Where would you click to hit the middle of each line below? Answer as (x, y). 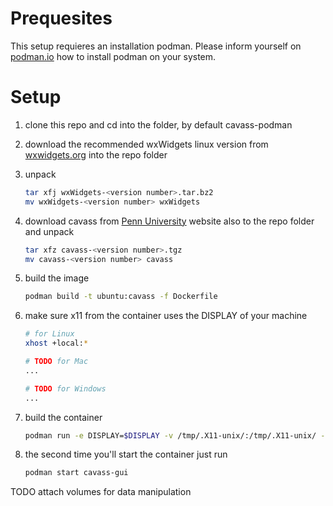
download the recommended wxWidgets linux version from (146, 144)
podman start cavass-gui (76, 473)
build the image (57, 278)
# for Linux (49, 334)
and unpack (49, 231)
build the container (63, 417)
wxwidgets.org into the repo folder (96, 154)
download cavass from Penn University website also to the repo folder (169, 221)
